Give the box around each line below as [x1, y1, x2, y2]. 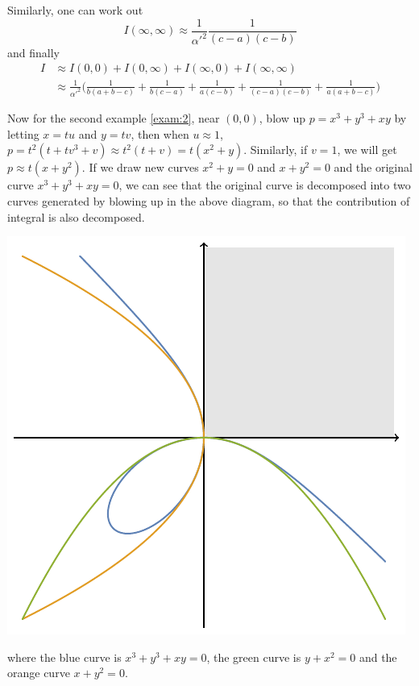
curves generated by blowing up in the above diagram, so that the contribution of [7, 192, 410, 209]
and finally [7, 44, 60, 60]
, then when [131, 125, 189, 142]
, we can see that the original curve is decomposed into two [118, 177, 411, 193]
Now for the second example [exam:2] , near [7, 110, 220, 127]
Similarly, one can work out [7, 2, 143, 18]
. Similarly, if [243, 141, 308, 158]
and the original [334, 159, 413, 176]
